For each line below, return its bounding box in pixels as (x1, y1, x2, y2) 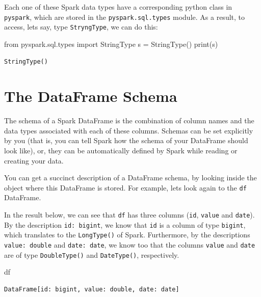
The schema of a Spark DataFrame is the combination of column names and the (4, 115, 254, 126)
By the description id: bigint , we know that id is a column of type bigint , (4, 219, 246, 230)
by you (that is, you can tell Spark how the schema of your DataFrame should (4, 135, 248, 146)
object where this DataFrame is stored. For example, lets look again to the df (4, 182, 247, 193)
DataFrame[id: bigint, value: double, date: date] (4, 285, 179, 293)
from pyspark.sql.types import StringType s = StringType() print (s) (4, 38, 218, 49)
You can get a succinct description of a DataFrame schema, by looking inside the (4, 172, 257, 183)
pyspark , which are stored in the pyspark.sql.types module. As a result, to (4, 11, 245, 22)
